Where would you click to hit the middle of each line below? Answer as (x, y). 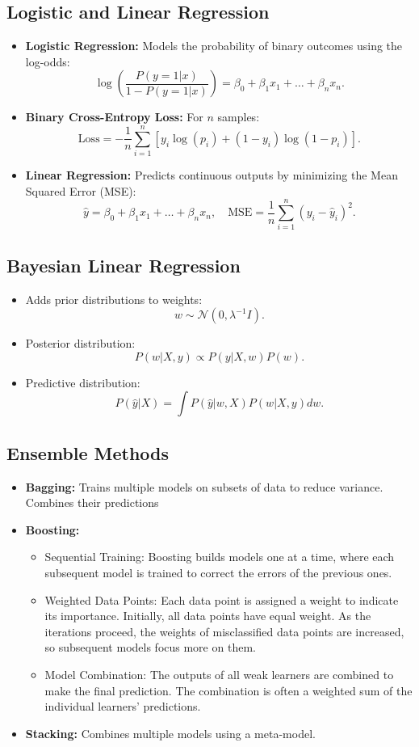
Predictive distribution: (83, 382)
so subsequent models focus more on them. (150, 647)
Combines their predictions (92, 502)
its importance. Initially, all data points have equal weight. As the (208, 616)
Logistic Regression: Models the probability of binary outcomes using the (214, 46)
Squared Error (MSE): (81, 190)
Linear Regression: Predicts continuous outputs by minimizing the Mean (212, 175)
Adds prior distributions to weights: (114, 299)
